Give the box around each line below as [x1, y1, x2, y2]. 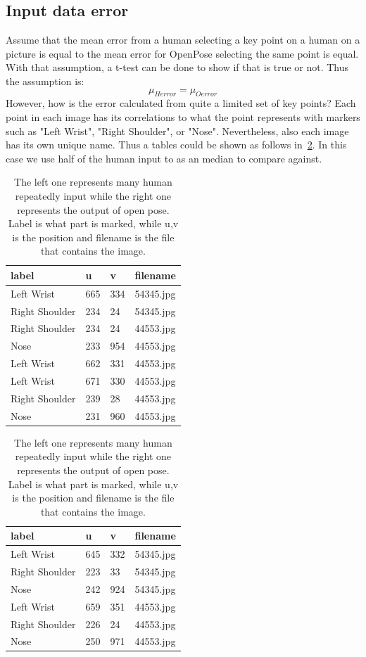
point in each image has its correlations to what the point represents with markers [6, 109, 360, 124]
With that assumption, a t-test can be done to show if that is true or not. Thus [6, 60, 349, 75]
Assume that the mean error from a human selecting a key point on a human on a [6, 32, 360, 47]
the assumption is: [6, 73, 84, 88]
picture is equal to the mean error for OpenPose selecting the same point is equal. [6, 46, 359, 60]
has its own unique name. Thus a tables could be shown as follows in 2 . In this [6, 137, 347, 152]
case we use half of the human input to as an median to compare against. [6, 151, 322, 165]
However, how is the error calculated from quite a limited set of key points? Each [6, 96, 356, 110]
